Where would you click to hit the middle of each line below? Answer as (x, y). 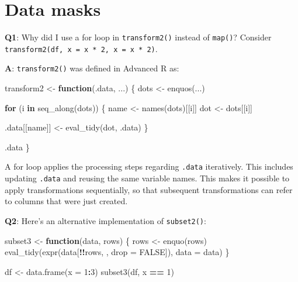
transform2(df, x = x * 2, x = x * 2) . (81, 48)
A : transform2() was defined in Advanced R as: (92, 68)
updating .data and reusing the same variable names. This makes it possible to (147, 178)
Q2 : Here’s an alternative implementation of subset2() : (105, 220)
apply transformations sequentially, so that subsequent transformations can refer (149, 189)
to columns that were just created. (66, 201)
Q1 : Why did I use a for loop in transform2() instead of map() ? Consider (138, 37)
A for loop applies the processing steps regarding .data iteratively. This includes (149, 166)
